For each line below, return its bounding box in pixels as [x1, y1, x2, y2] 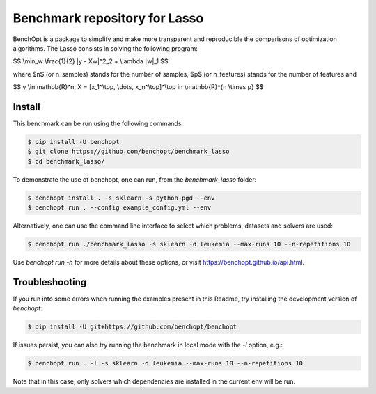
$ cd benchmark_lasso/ [27, 157, 105, 165]
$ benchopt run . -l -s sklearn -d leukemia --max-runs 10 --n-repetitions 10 [27, 359, 303, 368]
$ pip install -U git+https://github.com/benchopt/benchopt [27, 323, 237, 331]
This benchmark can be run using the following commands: [13, 119, 184, 128]
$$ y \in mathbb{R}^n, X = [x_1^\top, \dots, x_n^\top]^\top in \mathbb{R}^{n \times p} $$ [13, 83, 264, 91]
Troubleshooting [13, 276, 87, 288]
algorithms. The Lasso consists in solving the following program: [13, 44, 198, 52]
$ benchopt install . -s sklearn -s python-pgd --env [27, 194, 215, 202]
